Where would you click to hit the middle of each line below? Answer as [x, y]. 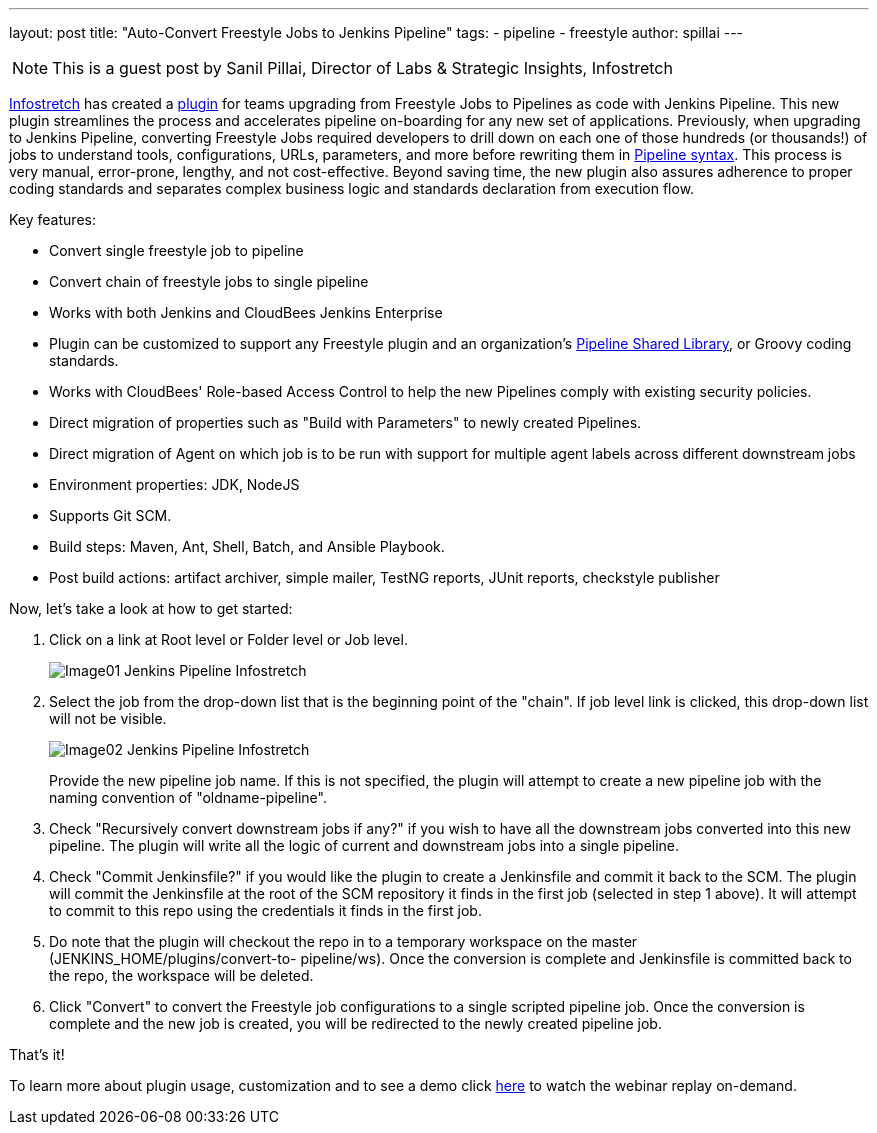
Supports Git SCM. [110, 515]
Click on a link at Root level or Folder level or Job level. [228, 639]
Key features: [52, 219]
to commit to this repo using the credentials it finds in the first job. [265, 910]
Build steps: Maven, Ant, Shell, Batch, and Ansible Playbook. [247, 546]
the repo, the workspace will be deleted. [181, 975]
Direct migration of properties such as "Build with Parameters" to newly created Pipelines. [345, 422]
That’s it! [37, 1054]
